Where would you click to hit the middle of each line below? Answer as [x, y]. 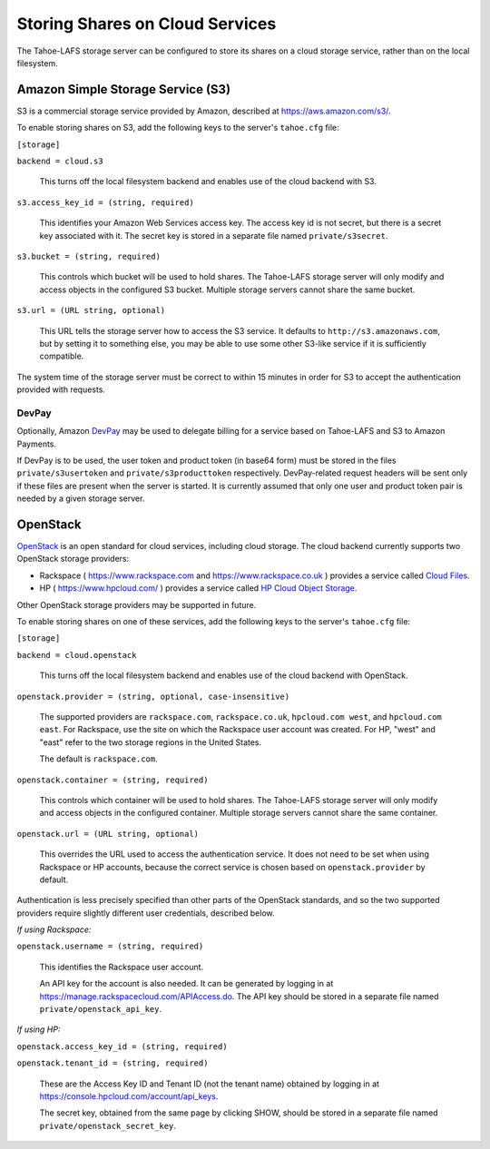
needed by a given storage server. [81, 498]
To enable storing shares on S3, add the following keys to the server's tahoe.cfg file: [178, 128]
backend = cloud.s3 [60, 162]
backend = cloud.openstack [77, 655]
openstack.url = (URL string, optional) [108, 834]
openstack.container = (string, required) [113, 780]
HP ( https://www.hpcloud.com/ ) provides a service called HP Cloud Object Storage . [198, 588]
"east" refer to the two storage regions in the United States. [151, 742]
